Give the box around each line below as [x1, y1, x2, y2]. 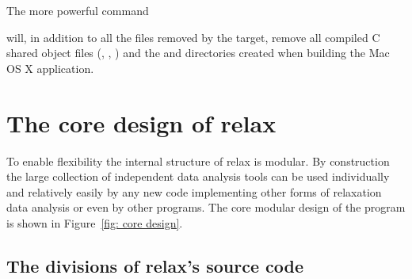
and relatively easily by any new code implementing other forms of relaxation [6, 183, 382, 200]
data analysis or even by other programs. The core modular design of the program [6, 199, 406, 216]
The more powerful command [6, 2, 149, 18]
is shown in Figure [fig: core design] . [6, 214, 183, 231]
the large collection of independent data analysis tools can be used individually [6, 168, 390, 185]
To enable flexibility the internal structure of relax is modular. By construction [6, 152, 390, 169]
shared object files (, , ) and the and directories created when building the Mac [6, 44, 390, 61]
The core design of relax [6, 106, 277, 139]
